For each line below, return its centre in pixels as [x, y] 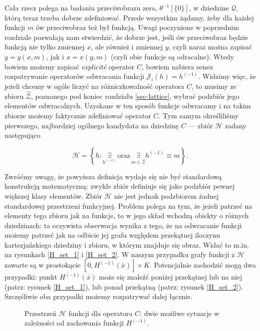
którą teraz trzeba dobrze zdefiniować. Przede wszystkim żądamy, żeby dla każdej [129, 17]
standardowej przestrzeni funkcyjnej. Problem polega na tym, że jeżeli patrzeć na [129, 205]
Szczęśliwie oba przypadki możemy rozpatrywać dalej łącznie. [99, 296]
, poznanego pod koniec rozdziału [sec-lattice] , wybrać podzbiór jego [135, 96]
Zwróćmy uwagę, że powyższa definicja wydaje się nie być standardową [113, 176]
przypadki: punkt [31, 277]
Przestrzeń [41, 313]
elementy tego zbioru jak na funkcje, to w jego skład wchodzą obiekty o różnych [127, 215]
